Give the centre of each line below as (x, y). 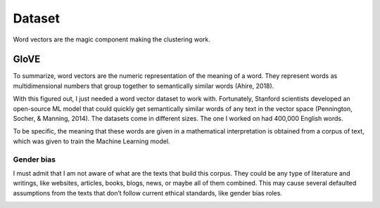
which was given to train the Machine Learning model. (91, 141)
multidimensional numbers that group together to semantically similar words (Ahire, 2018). (144, 86)
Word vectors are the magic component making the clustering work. (112, 39)
